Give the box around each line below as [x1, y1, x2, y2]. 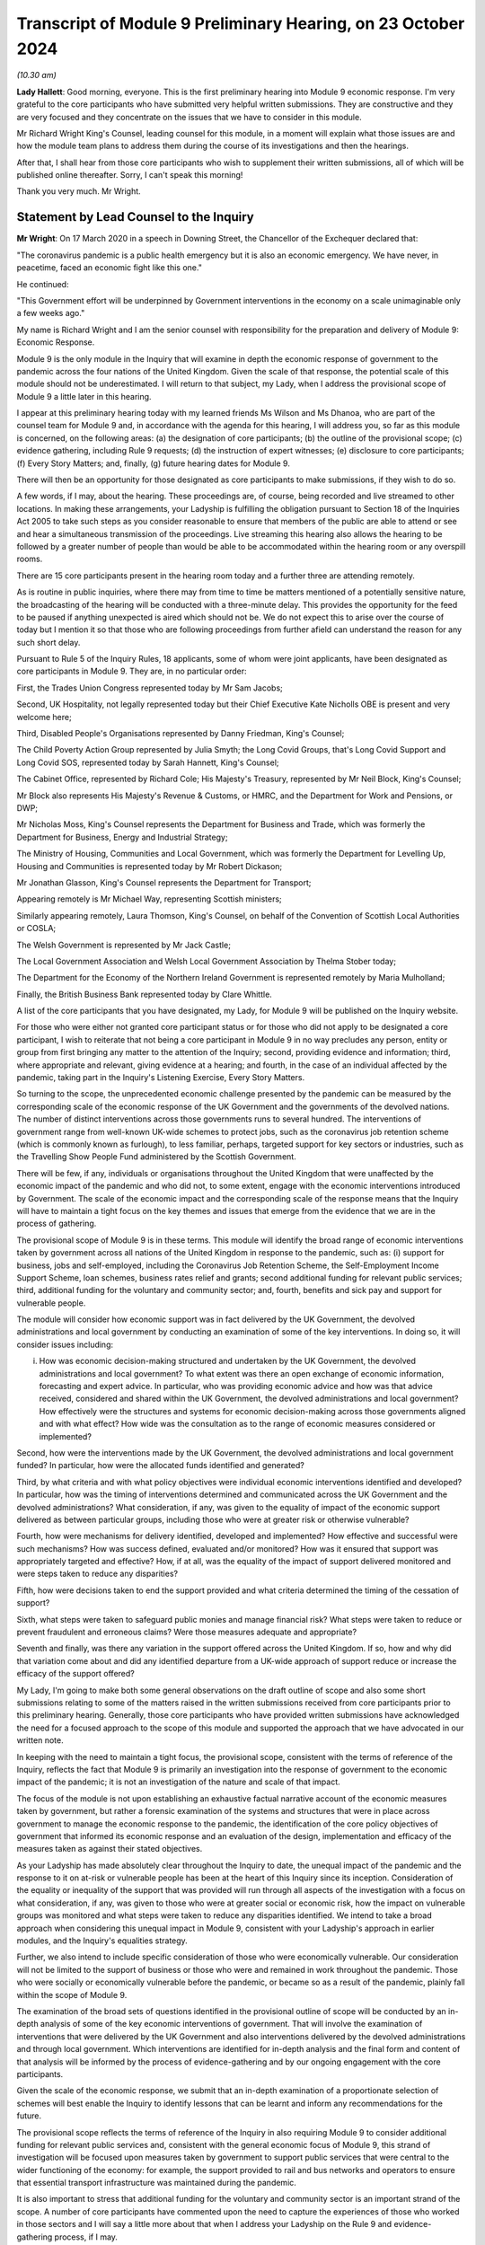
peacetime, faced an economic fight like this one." [16, 262, 202, 273]
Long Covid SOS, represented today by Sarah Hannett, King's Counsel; [16, 757, 279, 768]
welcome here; [16, 711, 72, 722]
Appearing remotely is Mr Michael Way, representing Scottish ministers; [16, 894, 282, 904]
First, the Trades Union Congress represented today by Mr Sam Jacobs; [16, 682, 283, 693]
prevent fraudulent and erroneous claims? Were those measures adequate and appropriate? [16, 1626, 357, 1638]
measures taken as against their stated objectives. [16, 1844, 203, 1854]
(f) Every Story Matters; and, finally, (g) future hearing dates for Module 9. [16, 458, 291, 469]
